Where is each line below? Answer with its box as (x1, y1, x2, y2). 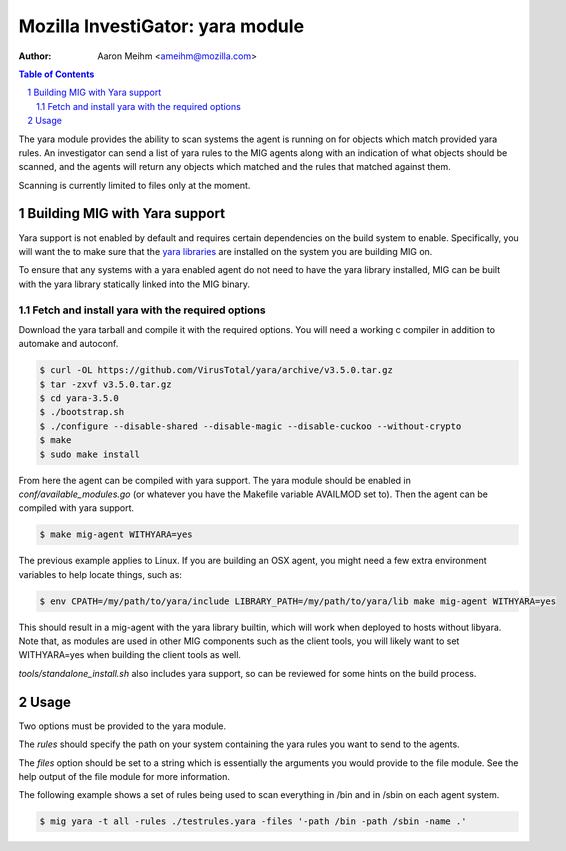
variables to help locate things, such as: (18, 568, 182, 580)
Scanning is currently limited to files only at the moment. (18, 179, 251, 191)
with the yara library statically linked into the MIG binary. (18, 278, 250, 290)
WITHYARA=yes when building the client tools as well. (18, 649, 242, 661)
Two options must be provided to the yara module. (18, 720, 227, 732)
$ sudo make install (39, 448, 140, 460)
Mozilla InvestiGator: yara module (18, 15, 305, 37)
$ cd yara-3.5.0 (39, 393, 120, 404)
